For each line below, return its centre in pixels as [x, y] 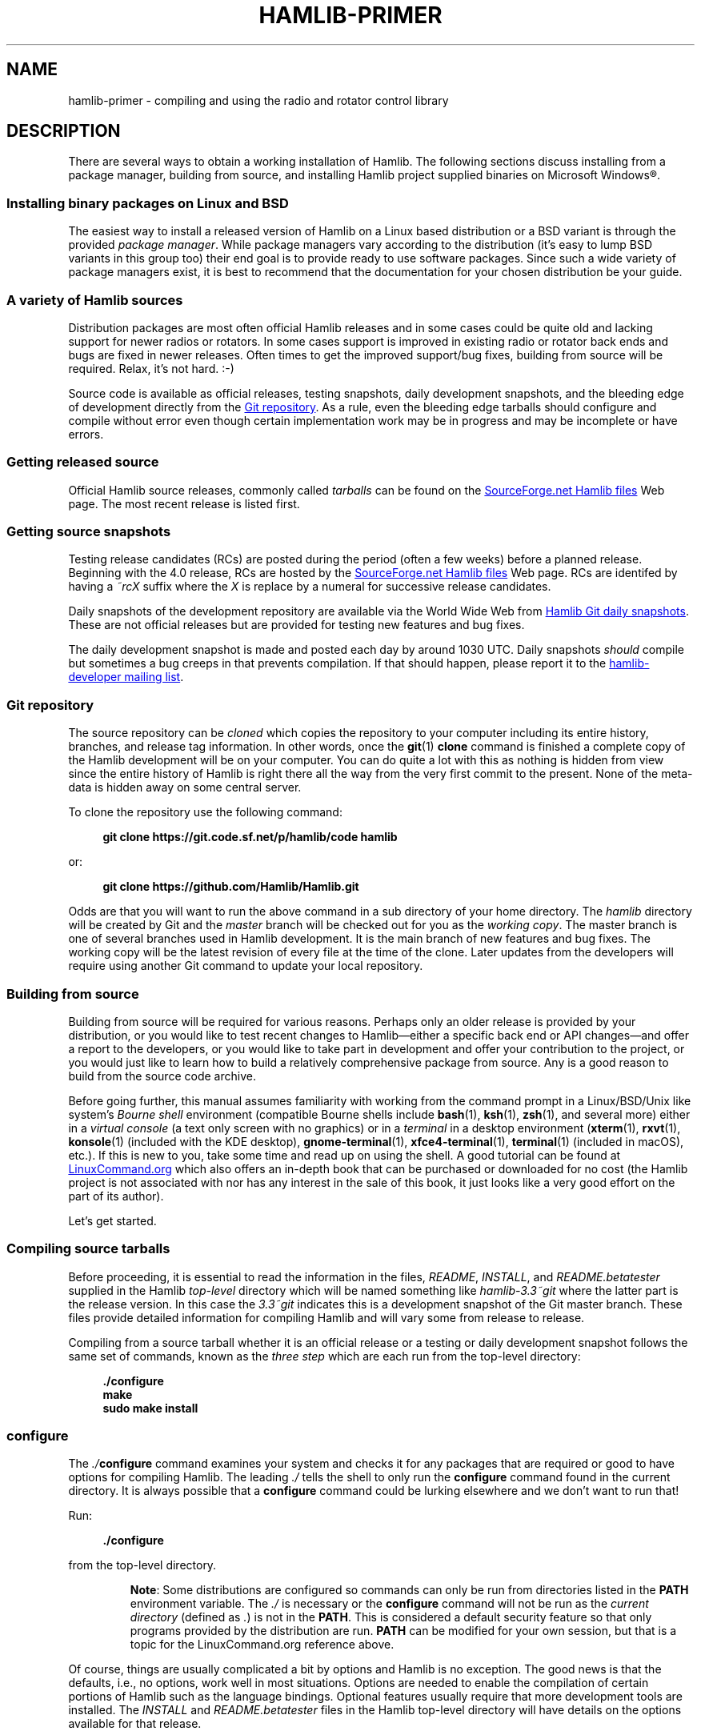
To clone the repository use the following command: [205, 812]
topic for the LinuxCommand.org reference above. [262, 1645]
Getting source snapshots [89, 532]
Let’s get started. [112, 1220]
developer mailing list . [126, 677]
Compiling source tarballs [88, 1249]
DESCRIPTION [64, 131]
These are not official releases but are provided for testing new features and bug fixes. [296, 625]
